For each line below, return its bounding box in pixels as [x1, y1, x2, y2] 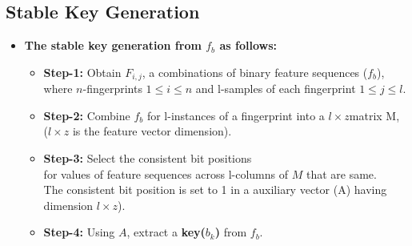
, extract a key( [126, 224, 206, 240]
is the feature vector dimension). [72, 123, 232, 139]
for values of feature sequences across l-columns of [43, 165, 289, 182]
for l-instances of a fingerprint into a [146, 107, 325, 123]
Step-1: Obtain [43, 63, 122, 80]
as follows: [219, 37, 277, 54]
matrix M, [349, 107, 400, 123]
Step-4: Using [43, 224, 115, 240]
